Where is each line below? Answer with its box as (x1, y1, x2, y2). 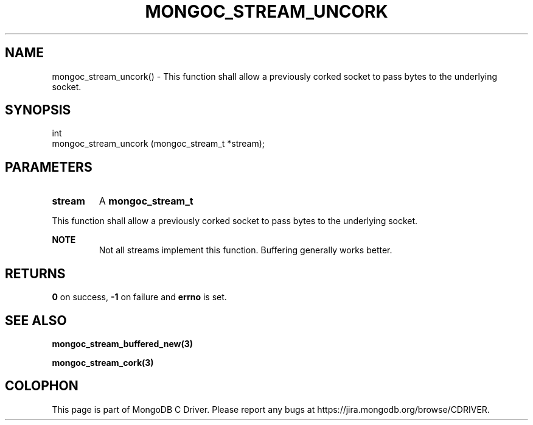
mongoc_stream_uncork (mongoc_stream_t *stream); (52, 138, 265, 149)
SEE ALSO (5, 312, 67, 328)
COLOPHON (5, 378, 78, 394)
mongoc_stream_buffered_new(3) (52, 338, 193, 349)
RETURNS (5, 265, 66, 281)
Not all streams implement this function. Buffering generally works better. (99, 245, 392, 256)
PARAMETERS (5, 159, 92, 175)
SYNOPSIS (5, 102, 71, 118)
